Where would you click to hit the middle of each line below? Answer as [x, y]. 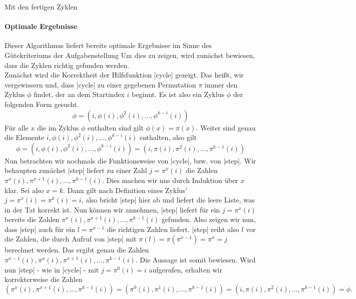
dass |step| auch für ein [40, 229]
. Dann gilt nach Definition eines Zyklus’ [125, 190]
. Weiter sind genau [226, 127]
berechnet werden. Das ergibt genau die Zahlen [77, 250]
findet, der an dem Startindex [79, 94]
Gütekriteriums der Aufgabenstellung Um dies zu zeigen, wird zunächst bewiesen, [130, 55]
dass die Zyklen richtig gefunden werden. [67, 65]
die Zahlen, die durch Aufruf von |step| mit [71, 239]
